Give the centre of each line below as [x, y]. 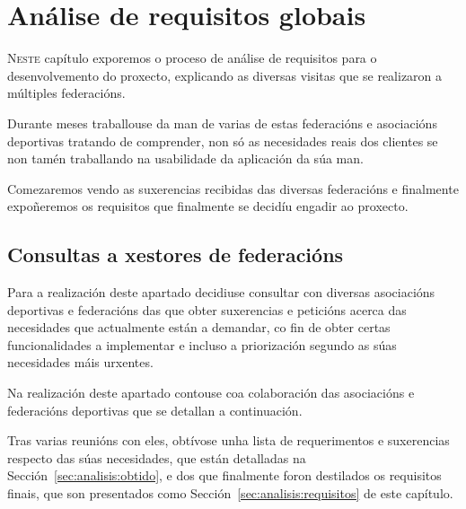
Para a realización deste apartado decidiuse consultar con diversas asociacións [221, 292]
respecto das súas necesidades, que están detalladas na [157, 457]
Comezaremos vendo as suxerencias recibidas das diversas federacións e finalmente [233, 188]
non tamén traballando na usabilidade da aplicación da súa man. [185, 158]
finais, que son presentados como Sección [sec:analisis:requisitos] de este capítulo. [230, 493]
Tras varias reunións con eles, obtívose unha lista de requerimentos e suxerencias [229, 440]
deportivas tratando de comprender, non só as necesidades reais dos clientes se [223, 140]
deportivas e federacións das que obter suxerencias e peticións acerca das [207, 309]
